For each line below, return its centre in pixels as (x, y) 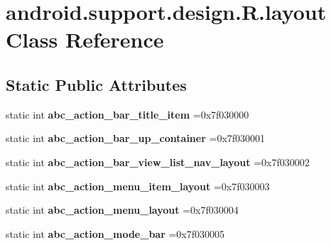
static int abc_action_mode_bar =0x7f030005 (115, 233)
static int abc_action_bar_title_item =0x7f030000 (127, 114)
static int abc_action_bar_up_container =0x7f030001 (136, 138)
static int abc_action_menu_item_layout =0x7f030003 (138, 186)
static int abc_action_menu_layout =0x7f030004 (122, 210)
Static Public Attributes (96, 84)
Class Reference (85, 39)
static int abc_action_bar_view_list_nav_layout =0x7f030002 (158, 162)
